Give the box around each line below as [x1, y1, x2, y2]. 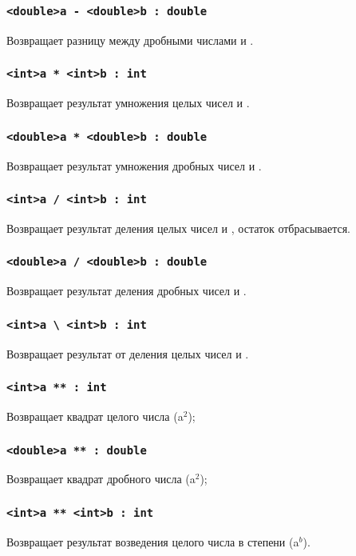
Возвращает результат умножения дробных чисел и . [6, 157, 262, 174]
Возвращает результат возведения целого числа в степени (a [6, 533, 299, 550]
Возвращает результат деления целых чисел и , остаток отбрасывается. [6, 219, 350, 236]
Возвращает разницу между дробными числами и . [6, 31, 254, 48]
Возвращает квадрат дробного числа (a [6, 470, 196, 487]
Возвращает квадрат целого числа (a [6, 408, 184, 425]
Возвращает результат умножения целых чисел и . [6, 94, 250, 111]
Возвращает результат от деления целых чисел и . [6, 345, 249, 362]
